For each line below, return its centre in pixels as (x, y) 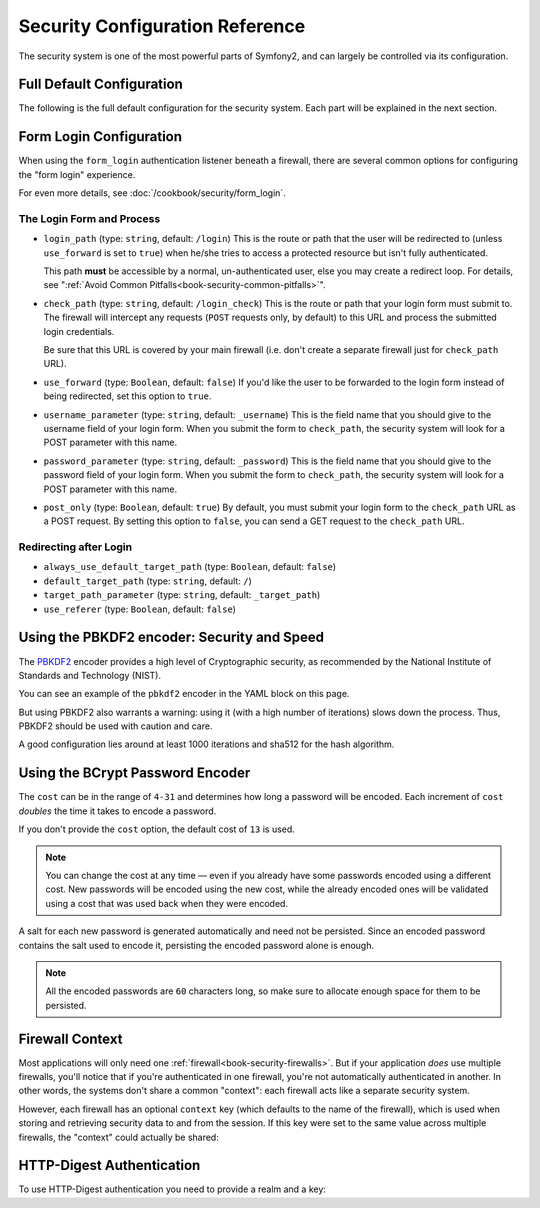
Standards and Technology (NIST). (90, 675)
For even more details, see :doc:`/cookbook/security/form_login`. (152, 193)
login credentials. (79, 331)
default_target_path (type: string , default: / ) (147, 581)
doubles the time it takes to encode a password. (117, 811)
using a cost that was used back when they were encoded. (167, 903)
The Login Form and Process (89, 218)
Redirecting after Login (75, 547)
